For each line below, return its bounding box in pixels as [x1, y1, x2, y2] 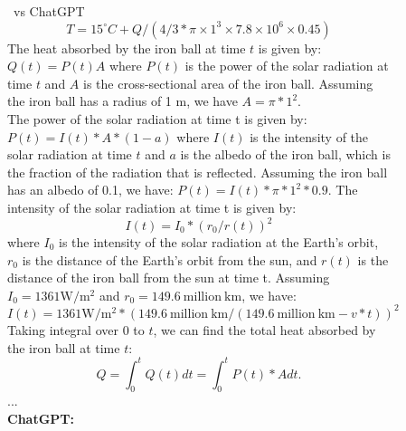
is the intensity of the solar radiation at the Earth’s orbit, [59, 233, 379, 252]
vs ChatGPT [13, 2, 85, 20]
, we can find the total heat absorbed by [153, 320, 376, 339]
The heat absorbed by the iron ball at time [7, 38, 246, 57]
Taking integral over [7, 320, 118, 339]
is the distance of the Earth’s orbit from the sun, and [22, 250, 317, 269]
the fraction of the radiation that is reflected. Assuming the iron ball [7, 162, 388, 181]
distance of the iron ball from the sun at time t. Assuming [7, 268, 330, 287]
